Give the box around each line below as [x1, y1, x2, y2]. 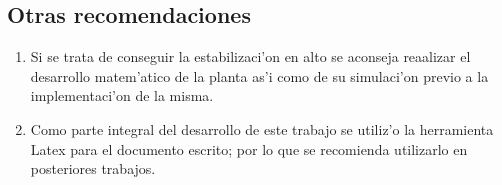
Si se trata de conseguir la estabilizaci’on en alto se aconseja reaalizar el [30, 46, 471, 67]
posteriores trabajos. [30, 158, 156, 179]
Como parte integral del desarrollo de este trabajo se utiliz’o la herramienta [30, 118, 494, 139]
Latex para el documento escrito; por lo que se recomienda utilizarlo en [30, 138, 468, 159]
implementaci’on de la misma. [30, 85, 214, 106]
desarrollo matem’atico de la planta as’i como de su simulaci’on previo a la [30, 65, 489, 86]
